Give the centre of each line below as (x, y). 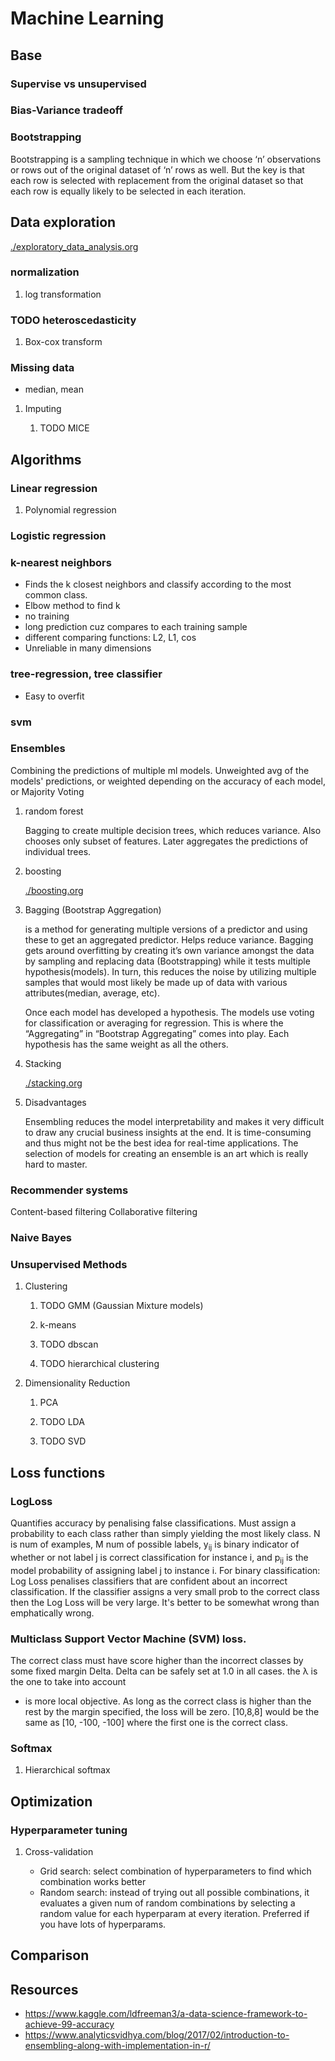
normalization (45, 272)
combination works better (93, 1881)
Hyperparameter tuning (69, 1830)
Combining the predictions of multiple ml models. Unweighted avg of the (160, 770)
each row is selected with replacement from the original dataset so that (157, 180)
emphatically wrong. (52, 1613)
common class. (56, 595)
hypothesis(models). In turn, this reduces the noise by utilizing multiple (170, 971)
